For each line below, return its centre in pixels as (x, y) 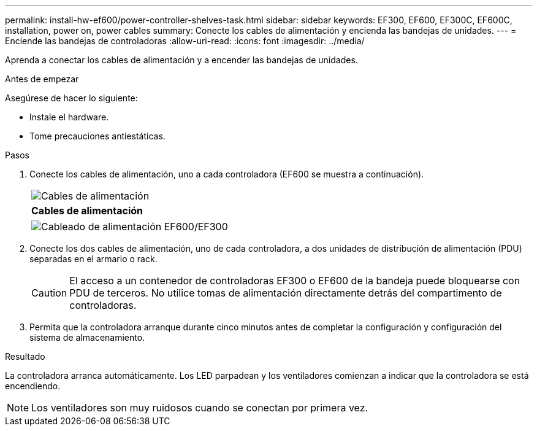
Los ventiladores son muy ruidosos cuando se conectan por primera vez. (200, 408)
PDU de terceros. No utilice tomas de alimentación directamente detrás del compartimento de (286, 293)
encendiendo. (33, 386)
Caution (49, 293)
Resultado (25, 356)
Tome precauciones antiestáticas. (97, 136)
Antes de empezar (42, 79)
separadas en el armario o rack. (93, 259)
